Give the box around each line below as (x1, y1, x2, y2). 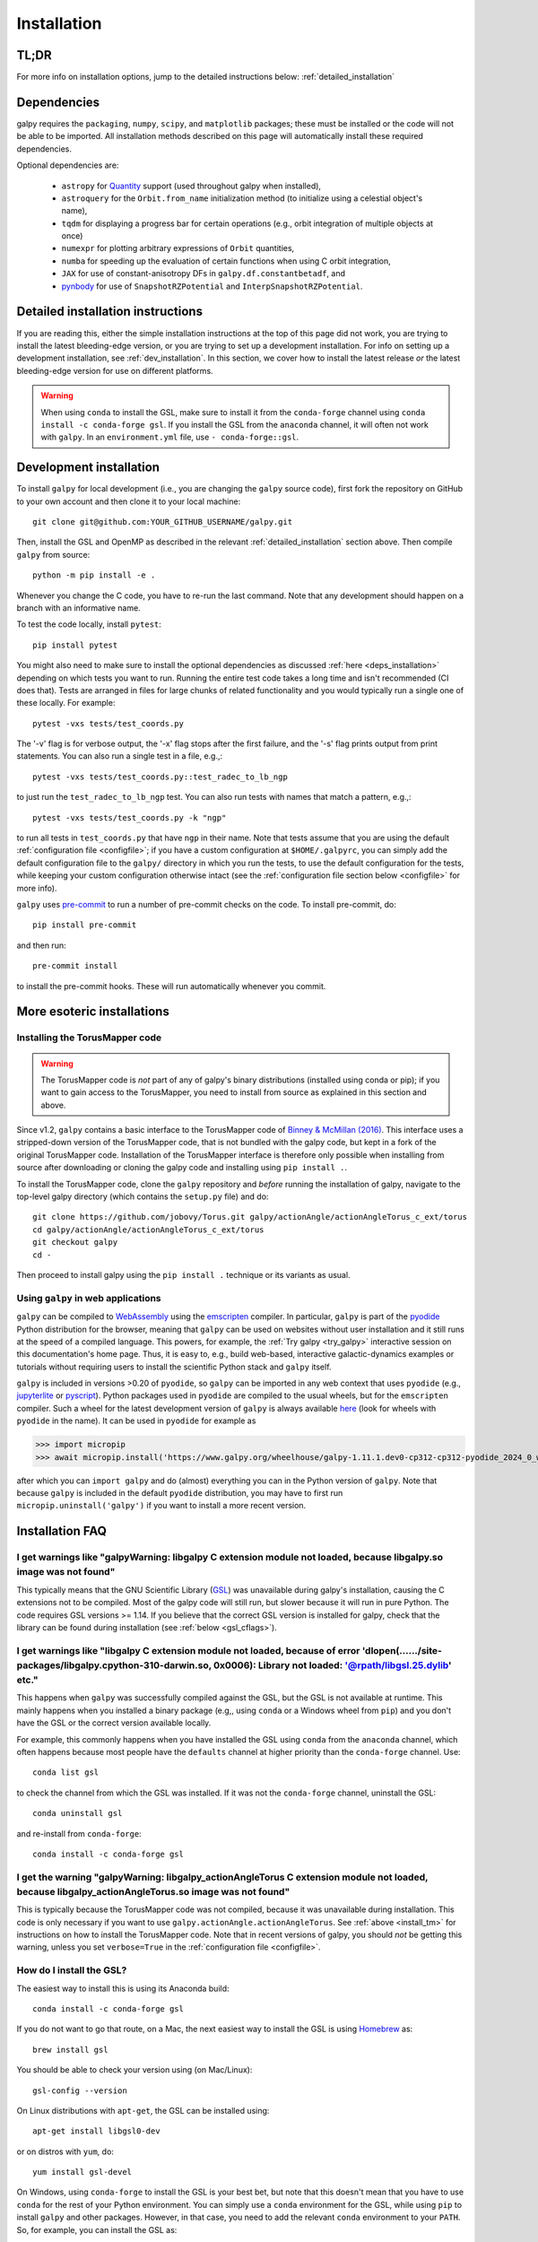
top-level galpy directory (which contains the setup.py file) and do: (16, 1191, 269, 1202)
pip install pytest (32, 639, 118, 650)
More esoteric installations (16, 1004, 169, 1020)
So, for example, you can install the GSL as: (16, 2224, 178, 2235)
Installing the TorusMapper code (16, 1031, 162, 1044)
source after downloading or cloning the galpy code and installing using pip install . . (16, 1162, 348, 1173)
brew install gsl (32, 2045, 108, 2055)
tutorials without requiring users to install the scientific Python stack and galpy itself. (16, 1361, 332, 1372)
